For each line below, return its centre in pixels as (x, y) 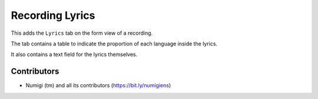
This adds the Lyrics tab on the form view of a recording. (82, 33)
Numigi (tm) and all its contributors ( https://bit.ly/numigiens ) (98, 85)
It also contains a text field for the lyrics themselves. (74, 55)
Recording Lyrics (53, 15)
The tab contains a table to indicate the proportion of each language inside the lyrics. (114, 44)
